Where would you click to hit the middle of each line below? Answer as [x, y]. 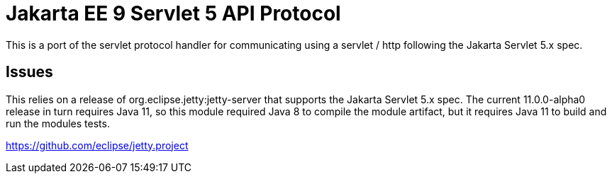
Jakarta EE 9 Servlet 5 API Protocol [173, 13]
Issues [29, 72]
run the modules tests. [58, 123]
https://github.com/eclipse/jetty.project [97, 145]
